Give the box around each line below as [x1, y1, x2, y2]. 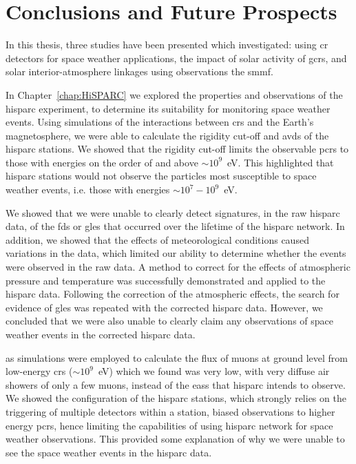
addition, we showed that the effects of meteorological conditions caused [6, 232, 309, 246]
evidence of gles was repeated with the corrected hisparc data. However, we [6, 300, 323, 314]
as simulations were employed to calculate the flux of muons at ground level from [6, 350, 348, 365]
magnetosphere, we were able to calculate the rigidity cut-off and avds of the [6, 128, 329, 142]
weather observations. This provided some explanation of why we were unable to [6, 432, 345, 446]
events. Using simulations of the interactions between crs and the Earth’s [6, 115, 314, 129]
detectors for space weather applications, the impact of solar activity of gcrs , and [6, 50, 347, 65]
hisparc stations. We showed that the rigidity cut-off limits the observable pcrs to [6, 142, 349, 156]
